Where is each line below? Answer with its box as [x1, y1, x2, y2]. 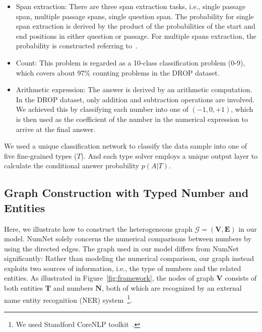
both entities [4, 283, 43, 293]
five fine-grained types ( [4, 150, 77, 161]
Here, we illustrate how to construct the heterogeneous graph [4, 223, 193, 234]
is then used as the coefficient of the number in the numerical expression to [16, 113, 248, 124]
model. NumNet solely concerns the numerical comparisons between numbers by [4, 233, 251, 244]
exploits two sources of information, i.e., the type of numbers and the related [4, 262, 241, 273]
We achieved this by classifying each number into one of [16, 104, 188, 114]
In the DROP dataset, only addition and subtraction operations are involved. [16, 94, 254, 104]
